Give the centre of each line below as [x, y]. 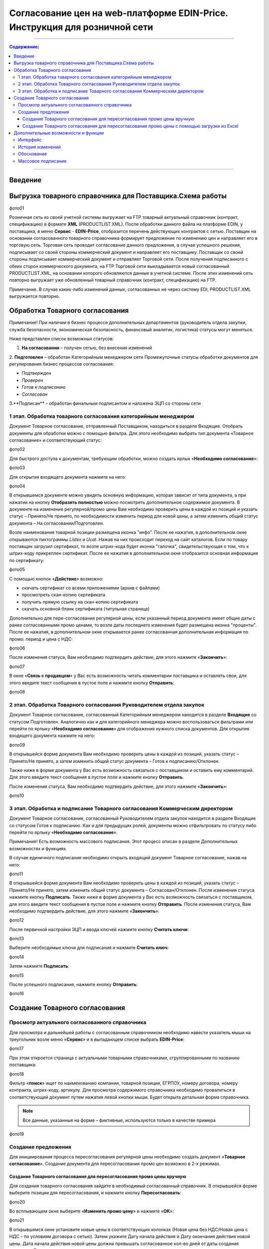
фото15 [17, 975]
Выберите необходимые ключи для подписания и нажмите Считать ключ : [89, 948]
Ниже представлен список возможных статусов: [62, 338]
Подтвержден [37, 373]
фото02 [17, 449]
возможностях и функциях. [38, 848]
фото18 [17, 1074]
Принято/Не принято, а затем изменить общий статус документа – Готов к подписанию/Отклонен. [115, 761]
